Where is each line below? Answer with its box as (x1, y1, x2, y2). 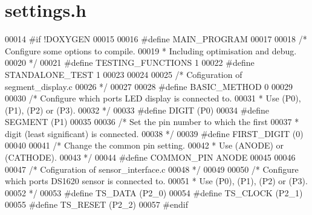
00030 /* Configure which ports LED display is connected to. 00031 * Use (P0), (5, 92, 301, 104)
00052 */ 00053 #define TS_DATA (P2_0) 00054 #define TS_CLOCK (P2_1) (5, 186, 303, 199)
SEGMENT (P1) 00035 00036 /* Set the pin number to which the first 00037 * (5, 115, 299, 128)
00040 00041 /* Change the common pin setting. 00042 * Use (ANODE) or (5, 139, 284, 152)
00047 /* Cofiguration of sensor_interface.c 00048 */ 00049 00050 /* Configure (5, 162, 299, 175)
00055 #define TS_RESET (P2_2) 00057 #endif (5, 198, 188, 211)
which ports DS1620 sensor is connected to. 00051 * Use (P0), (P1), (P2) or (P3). (5, 175, 308, 187)
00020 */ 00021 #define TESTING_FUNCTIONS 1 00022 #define (5, 56, 255, 69)
